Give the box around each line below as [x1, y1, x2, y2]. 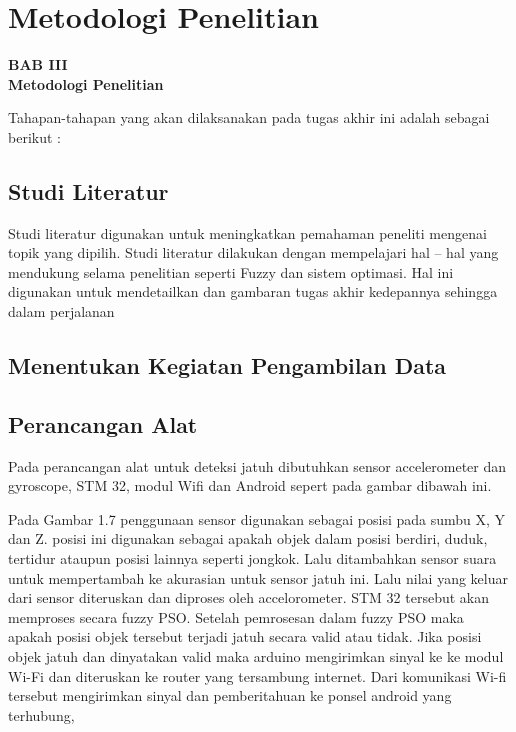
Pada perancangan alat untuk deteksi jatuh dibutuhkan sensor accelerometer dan [8, 455, 507, 476]
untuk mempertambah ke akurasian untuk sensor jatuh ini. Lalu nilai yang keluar [8, 567, 508, 588]
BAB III [8, 54, 68, 75]
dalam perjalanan [8, 301, 115, 322]
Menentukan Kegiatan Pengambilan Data [8, 350, 447, 381]
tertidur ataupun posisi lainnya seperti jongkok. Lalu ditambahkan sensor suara [8, 548, 497, 569]
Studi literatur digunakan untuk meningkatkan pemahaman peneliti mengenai [8, 222, 487, 243]
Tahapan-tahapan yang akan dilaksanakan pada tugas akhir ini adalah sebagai [8, 107, 490, 128]
